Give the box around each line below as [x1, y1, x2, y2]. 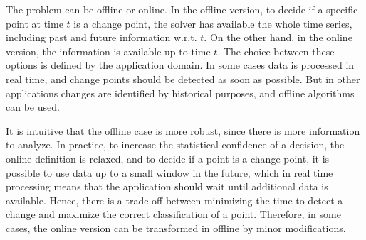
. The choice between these [217, 43, 335, 58]
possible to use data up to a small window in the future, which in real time [6, 165, 333, 180]
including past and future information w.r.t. [6, 30, 197, 45]
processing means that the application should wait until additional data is [6, 179, 328, 194]
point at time [6, 16, 63, 31]
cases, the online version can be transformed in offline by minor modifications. [6, 220, 346, 235]
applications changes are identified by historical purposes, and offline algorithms [6, 85, 355, 100]
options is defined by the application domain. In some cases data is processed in [6, 58, 355, 72]
